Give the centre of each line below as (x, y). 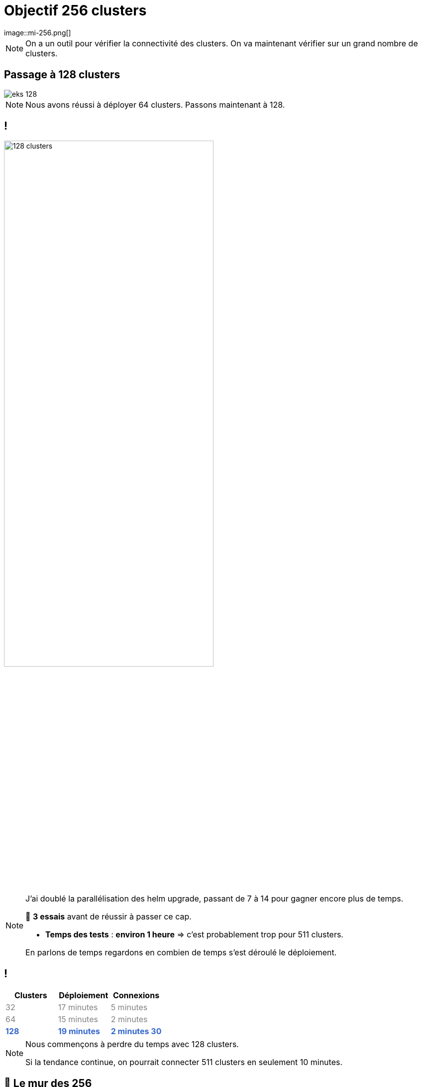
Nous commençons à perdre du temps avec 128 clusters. (132, 1044)
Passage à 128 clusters (62, 75)
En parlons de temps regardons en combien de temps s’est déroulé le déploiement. (181, 952)
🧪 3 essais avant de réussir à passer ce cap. (108, 916)
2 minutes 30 (136, 1031)
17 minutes (78, 1007)
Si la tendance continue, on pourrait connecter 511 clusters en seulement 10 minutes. (184, 1062)
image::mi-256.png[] (38, 32)
